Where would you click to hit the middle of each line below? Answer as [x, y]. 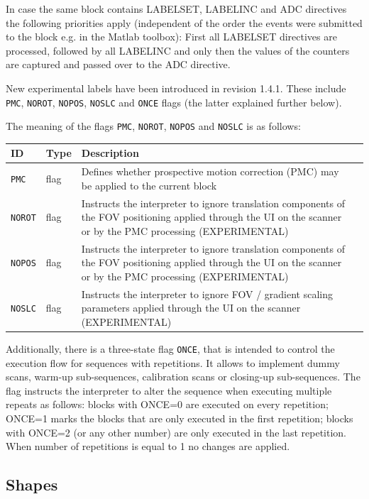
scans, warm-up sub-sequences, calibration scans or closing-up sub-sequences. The [183, 377]
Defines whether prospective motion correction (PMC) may [210, 171]
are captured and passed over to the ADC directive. [118, 64]
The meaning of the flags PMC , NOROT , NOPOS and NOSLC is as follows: [153, 126]
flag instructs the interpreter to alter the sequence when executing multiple [169, 390]
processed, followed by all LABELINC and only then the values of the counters [178, 50]
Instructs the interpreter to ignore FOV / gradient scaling [207, 294]
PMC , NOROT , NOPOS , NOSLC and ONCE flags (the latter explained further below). [174, 102]
